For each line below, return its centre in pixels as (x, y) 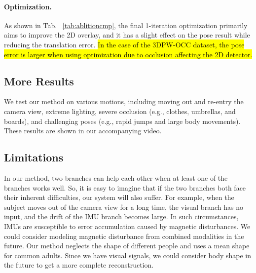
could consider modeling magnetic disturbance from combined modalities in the (124, 236)
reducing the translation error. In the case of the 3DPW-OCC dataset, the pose (124, 44)
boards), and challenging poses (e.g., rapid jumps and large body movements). (122, 121)
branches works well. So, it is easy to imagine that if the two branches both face (125, 187)
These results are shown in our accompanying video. (83, 131)
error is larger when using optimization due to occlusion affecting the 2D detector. (128, 54)
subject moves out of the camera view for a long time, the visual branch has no (124, 207)
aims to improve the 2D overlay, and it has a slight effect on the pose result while (127, 35)
